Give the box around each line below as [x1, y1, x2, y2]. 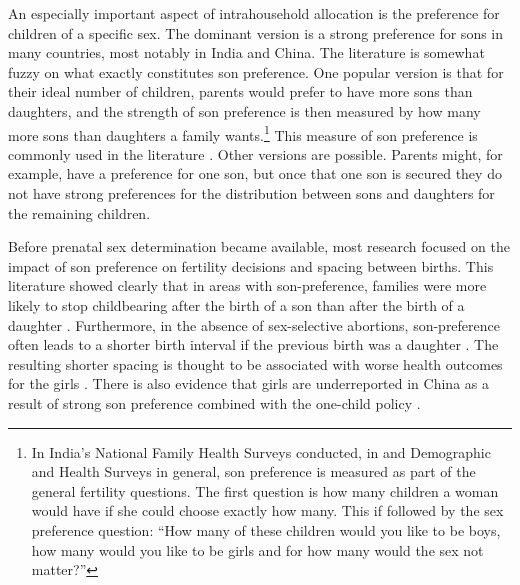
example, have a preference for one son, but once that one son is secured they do [8, 163, 502, 184]
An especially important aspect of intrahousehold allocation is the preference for [8, 3, 500, 23]
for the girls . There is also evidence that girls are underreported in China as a [8, 373, 489, 394]
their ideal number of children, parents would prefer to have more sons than [8, 81, 473, 102]
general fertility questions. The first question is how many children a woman [31, 480, 499, 501]
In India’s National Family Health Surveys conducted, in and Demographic [31, 441, 491, 462]
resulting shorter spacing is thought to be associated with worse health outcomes [8, 353, 503, 374]
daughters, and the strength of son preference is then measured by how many [8, 100, 481, 121]
